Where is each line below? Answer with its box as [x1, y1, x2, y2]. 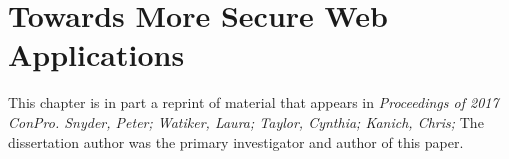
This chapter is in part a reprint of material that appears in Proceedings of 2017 [8, 92, 499, 113]
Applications [8, 34, 185, 75]
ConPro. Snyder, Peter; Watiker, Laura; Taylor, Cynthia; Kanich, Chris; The [8, 111, 484, 132]
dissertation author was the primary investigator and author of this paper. [8, 131, 464, 152]
